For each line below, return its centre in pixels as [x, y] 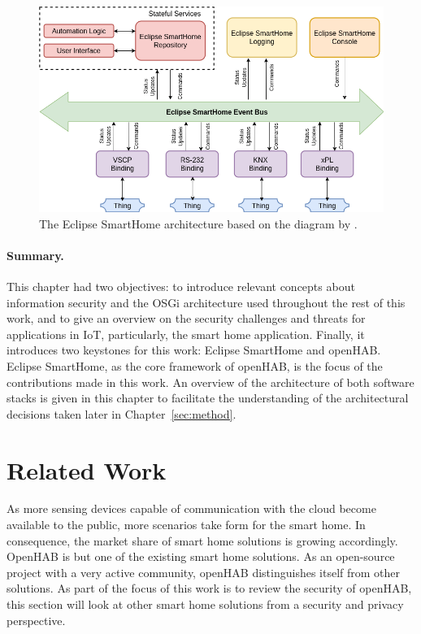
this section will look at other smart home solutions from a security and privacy [205, 604]
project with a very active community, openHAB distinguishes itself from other [204, 572]
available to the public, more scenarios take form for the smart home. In [186, 525]
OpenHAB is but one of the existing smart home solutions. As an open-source [201, 556]
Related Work [87, 469]
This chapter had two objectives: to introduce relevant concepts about [181, 286]
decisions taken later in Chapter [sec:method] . [122, 413]
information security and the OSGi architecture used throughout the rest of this [206, 302]
